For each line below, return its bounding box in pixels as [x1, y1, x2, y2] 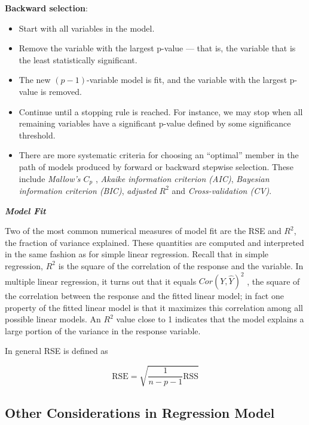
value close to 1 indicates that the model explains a [116, 313, 304, 325]
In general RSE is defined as [5, 344, 108, 357]
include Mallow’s [19, 172, 81, 184]
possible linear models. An [5, 313, 101, 325]
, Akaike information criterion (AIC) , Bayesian [95, 172, 270, 184]
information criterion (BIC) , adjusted [19, 184, 157, 196]
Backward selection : [5, 2, 88, 14]
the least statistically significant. [19, 53, 137, 66]
